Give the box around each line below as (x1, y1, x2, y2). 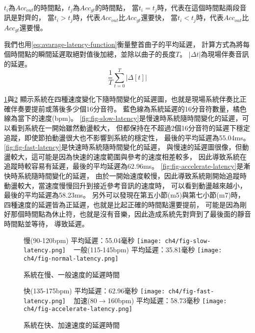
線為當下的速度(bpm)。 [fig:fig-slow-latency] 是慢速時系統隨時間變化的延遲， (4, 113, 242, 123)
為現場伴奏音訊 (201, 48, 249, 59)
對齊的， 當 (17, 12, 54, 22)
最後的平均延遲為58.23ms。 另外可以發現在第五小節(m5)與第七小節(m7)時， (4, 190, 245, 200)
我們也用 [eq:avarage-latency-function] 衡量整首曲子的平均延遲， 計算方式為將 (4, 39, 243, 49)
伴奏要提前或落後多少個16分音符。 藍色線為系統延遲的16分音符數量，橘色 (10, 103, 247, 113)
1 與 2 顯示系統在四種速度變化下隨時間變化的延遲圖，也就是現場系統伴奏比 (4, 94, 240, 104)
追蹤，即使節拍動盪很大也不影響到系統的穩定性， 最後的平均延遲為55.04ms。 (4, 132, 250, 142)
